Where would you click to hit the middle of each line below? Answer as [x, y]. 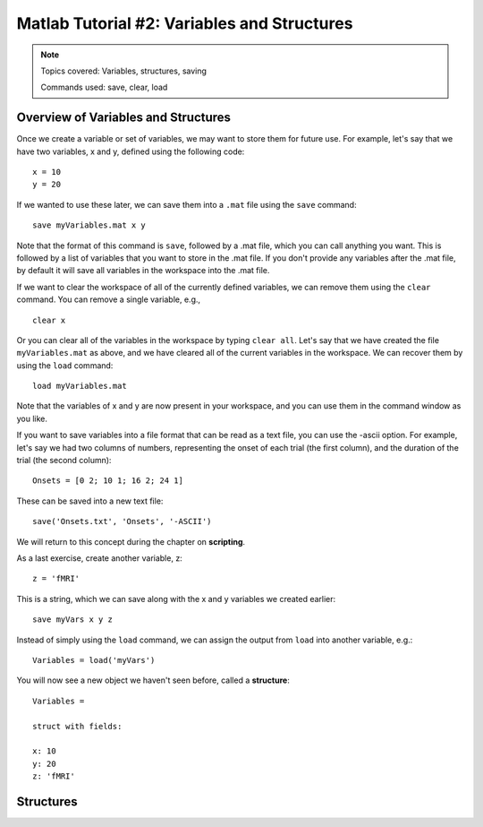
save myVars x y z [73, 620]
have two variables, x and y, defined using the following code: [131, 151]
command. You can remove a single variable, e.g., [109, 299]
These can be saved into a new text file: [90, 501]
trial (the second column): [64, 461]
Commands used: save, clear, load [104, 87]
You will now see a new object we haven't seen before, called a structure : [153, 680]
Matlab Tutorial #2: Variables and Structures [185, 23]
